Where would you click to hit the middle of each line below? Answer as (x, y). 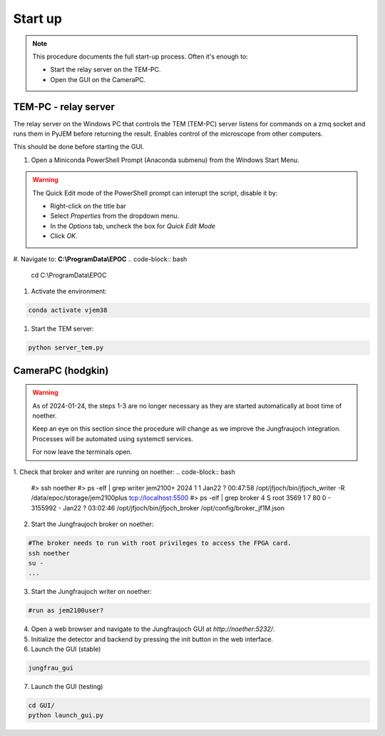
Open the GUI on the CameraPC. (98, 79)
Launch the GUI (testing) (67, 687)
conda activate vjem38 (68, 310)
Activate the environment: (69, 291)
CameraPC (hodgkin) (61, 370)
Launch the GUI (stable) (66, 649)
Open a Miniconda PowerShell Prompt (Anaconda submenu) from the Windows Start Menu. (165, 160)
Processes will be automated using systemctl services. (113, 438)
